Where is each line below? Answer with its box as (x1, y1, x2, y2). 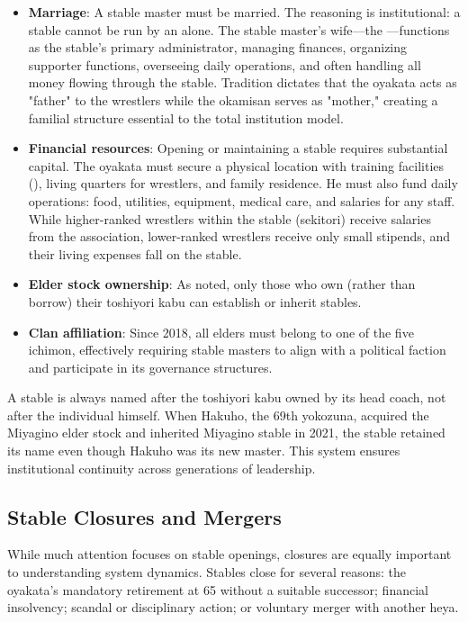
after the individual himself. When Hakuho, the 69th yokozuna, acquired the (7, 405, 429, 424)
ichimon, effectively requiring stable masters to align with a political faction (28, 340, 446, 359)
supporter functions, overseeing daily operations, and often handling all (28, 55, 421, 74)
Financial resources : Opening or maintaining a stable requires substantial (28, 139, 448, 158)
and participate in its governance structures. (28, 357, 273, 376)
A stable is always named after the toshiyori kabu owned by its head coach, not (7, 388, 446, 407)
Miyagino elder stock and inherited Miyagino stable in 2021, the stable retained (7, 423, 445, 442)
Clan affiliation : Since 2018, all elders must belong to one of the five (28, 322, 414, 341)
